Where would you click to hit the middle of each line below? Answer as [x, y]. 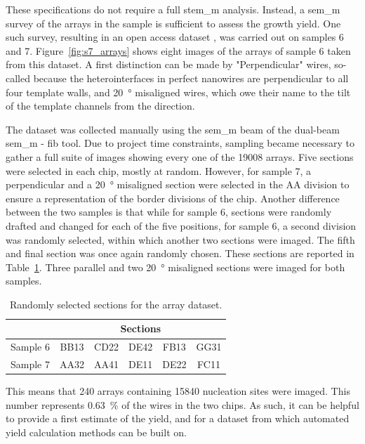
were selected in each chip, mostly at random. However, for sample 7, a [159, 170]
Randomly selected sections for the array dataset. [116, 304]
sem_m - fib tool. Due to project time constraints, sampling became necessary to [180, 143]
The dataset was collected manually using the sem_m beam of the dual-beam [173, 129]
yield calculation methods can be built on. [96, 432]
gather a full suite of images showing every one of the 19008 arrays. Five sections [180, 156]
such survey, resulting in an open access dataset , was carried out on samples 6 [175, 37]
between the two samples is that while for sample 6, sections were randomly [169, 212]
